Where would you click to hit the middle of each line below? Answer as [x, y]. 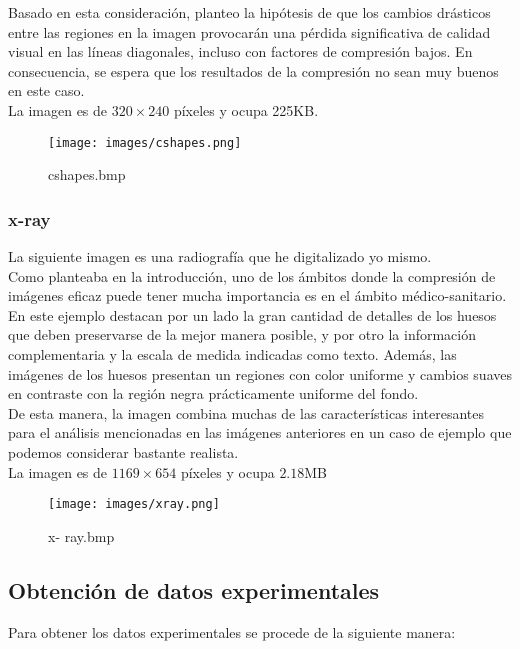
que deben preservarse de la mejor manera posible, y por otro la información [242, 334]
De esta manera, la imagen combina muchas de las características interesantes [246, 412]
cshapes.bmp [87, 174]
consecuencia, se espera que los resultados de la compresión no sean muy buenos [253, 70]
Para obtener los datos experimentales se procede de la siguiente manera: [232, 631]
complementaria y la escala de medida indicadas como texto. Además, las [232, 354]
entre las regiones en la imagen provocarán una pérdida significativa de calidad [249, 31]
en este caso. [46, 90]
